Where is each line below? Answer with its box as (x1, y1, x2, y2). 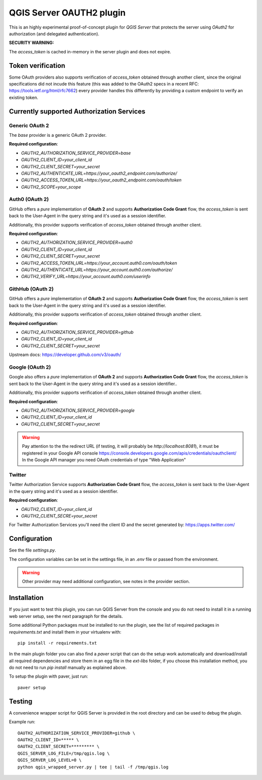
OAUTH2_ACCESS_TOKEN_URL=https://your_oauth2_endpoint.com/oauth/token (21, 177, 182, 183)
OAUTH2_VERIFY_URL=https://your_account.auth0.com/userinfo (21, 274, 151, 279)
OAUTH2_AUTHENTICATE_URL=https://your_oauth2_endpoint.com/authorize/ (21, 170, 177, 176)
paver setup (17, 684, 46, 690)
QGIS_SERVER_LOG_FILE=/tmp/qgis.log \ (17, 750, 110, 756)
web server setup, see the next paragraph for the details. (9, 613, 123, 619)
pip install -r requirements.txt (17, 640, 97, 646)
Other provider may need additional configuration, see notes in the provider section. (22, 579, 190, 585)
